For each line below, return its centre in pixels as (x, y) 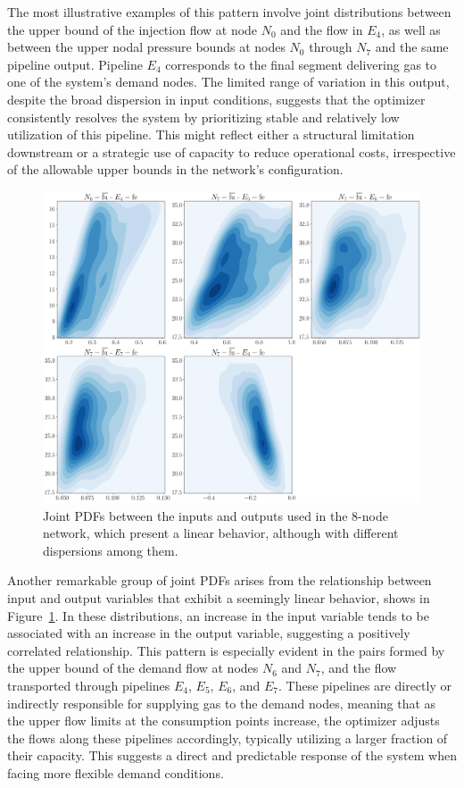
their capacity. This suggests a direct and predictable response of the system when (232, 755)
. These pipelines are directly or (365, 685)
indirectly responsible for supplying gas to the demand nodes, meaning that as (222, 703)
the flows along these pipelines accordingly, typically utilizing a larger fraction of (228, 738)
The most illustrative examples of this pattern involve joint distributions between (229, 12)
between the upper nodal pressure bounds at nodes (146, 47)
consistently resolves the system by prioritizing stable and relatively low (203, 117)
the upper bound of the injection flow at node (133, 29)
